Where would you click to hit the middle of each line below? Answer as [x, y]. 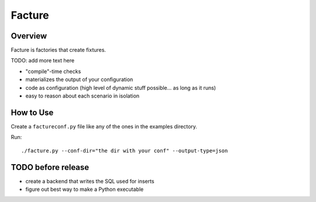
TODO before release [50, 167]
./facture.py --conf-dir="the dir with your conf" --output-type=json [125, 151]
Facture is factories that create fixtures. [59, 50]
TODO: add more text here [43, 61]
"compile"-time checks [53, 71]
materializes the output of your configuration [79, 79]
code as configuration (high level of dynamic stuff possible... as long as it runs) [121, 88]
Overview [29, 36]
